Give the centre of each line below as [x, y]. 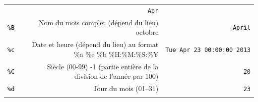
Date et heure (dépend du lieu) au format [95, 44]
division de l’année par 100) [116, 76]
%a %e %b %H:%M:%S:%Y [116, 54]
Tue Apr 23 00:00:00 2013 [208, 50]
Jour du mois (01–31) [126, 88]
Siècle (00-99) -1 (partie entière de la [103, 66]
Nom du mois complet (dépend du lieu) [98, 22]
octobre [147, 32]
